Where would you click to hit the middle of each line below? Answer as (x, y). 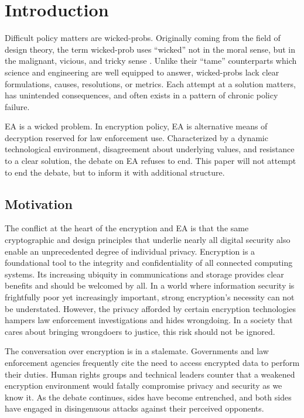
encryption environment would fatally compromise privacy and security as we (144, 386)
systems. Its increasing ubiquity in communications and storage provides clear (144, 274)
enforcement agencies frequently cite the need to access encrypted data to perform (152, 362)
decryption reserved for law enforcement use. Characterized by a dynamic (136, 137)
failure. (17, 106)
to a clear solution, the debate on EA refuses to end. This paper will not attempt (151, 161)
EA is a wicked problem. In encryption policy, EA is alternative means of (136, 126)
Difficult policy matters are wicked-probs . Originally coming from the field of (143, 38)
